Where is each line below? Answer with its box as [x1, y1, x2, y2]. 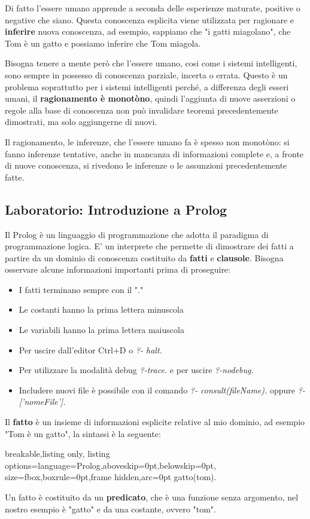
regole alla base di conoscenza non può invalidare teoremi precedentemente [5, 103, 278, 116]
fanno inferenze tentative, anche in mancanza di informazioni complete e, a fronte [5, 147, 304, 160]
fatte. [5, 170, 25, 183]
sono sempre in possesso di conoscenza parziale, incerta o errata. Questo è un [5, 68, 288, 81]
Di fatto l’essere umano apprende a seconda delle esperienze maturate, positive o [5, 2, 300, 14]
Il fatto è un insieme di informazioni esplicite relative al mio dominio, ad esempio [5, 416, 305, 428]
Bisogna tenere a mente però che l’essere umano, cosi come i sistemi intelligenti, [5, 57, 297, 69]
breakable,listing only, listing [5, 447, 110, 460]
